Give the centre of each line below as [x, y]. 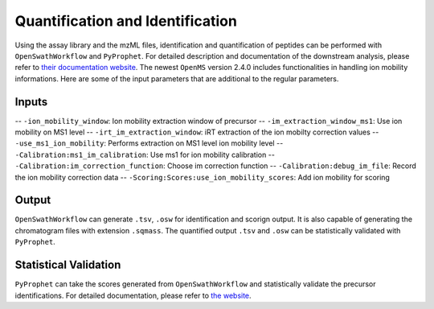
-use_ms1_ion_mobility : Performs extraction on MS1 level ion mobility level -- [149, 143]
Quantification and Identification [126, 21]
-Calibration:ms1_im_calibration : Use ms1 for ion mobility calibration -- [145, 154]
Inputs [31, 102]
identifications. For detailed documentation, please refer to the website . [133, 295]
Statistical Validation [68, 265]
